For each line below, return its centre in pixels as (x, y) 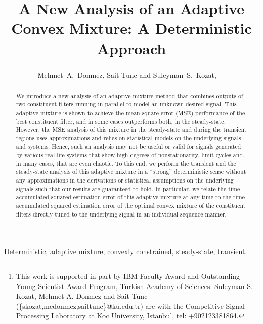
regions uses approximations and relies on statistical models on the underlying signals (128, 138)
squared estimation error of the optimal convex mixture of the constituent (148, 206)
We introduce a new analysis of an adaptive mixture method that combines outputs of (129, 96)
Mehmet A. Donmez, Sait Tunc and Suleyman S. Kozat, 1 (131, 74)
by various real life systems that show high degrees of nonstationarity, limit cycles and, (130, 155)
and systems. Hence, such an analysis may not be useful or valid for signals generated (128, 146)
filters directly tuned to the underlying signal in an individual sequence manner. (121, 214)
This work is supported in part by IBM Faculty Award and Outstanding (128, 276)
